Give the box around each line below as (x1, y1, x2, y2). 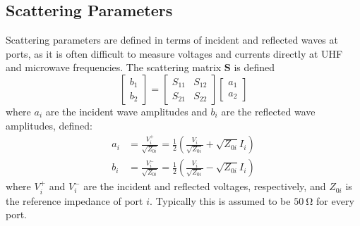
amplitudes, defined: (6, 118, 92, 132)
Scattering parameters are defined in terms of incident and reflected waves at (6, 32, 338, 47)
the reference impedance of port (6, 193, 143, 208)
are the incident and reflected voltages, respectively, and (83, 179, 326, 194)
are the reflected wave (221, 103, 316, 118)
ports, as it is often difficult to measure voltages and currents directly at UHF (6, 46, 343, 61)
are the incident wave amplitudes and (45, 103, 208, 118)
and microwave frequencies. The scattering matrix (6, 60, 222, 75)
